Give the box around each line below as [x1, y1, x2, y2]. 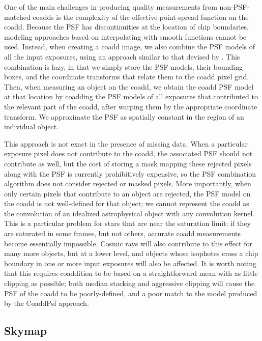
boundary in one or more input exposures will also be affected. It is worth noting [4, 258, 256, 268]
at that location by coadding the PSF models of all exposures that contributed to [4, 91, 258, 102]
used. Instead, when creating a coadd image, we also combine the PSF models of [4, 41, 255, 52]
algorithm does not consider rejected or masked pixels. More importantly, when [4, 178, 251, 189]
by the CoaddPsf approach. [4, 298, 89, 308]
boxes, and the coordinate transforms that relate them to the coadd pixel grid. [4, 71, 249, 82]
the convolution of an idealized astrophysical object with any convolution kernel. [4, 208, 255, 218]
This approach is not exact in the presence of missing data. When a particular [4, 138, 248, 149]
